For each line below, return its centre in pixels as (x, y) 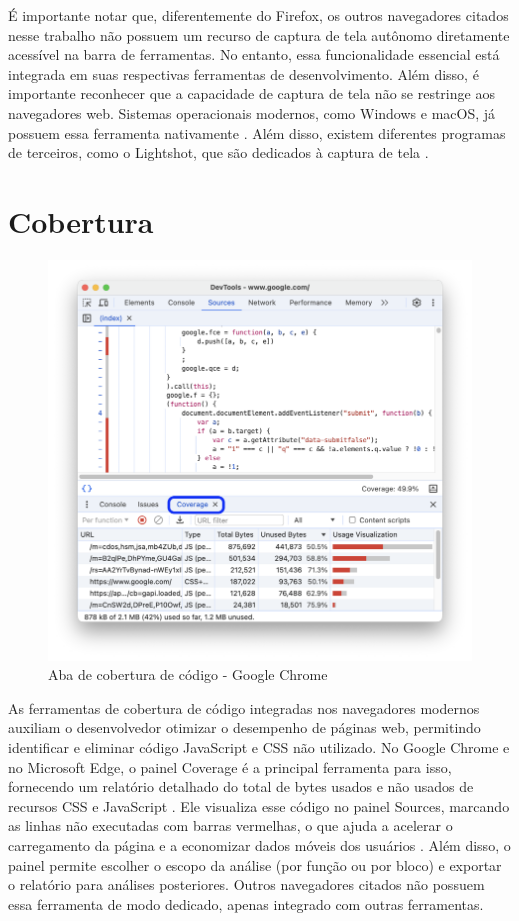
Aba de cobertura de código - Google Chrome (188, 674)
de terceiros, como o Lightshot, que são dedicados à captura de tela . (218, 152)
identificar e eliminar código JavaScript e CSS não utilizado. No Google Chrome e (259, 746)
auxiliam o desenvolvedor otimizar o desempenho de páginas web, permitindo (244, 727)
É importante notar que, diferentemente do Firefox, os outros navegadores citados (258, 15)
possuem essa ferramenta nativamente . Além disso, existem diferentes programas (257, 132)
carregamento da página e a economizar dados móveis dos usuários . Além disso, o (259, 844)
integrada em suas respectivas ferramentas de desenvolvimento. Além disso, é (243, 73)
